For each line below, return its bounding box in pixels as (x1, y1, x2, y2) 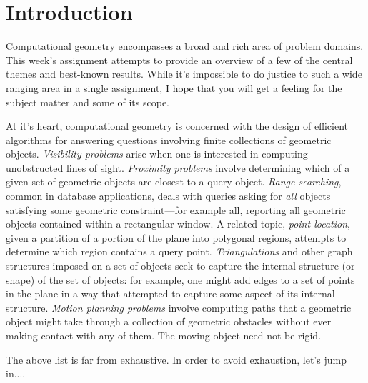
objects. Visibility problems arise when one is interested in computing (6, 146, 308, 161)
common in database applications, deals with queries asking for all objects (6, 188, 331, 203)
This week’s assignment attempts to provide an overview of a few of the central (6, 52, 353, 67)
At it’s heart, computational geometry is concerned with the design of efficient (6, 118, 349, 133)
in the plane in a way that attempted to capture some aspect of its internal (6, 286, 335, 301)
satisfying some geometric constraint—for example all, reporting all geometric (6, 202, 346, 217)
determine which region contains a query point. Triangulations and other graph (6, 244, 353, 259)
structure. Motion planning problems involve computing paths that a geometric (6, 300, 352, 315)
